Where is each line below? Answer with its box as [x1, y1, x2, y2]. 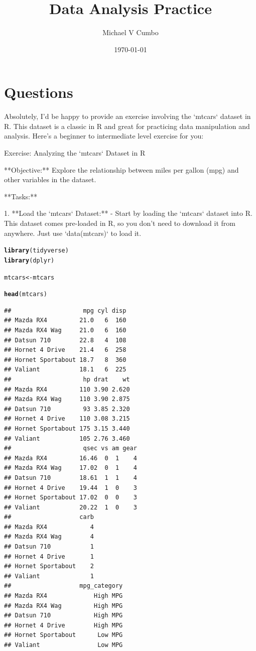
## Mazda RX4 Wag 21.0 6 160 [4, 327, 126, 334]
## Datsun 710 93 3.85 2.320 [4, 405, 130, 413]
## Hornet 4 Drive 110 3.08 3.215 [4, 415, 130, 423]
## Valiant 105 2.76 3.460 [4, 435, 130, 442]
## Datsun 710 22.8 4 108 [4, 336, 126, 344]
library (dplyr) [4, 256, 55, 264]
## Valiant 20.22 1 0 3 [4, 503, 137, 511]
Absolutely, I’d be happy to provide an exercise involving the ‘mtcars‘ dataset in [4, 111, 251, 121]
